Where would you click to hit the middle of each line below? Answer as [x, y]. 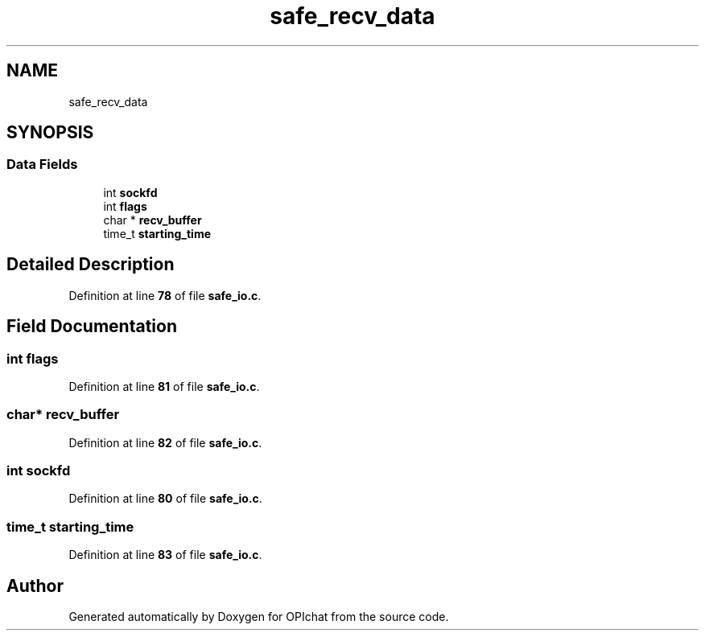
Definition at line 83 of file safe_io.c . [165, 555]
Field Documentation [92, 327]
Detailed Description [91, 265]
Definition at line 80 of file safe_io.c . [165, 499]
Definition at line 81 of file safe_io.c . [164, 386]
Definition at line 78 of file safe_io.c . [165, 295]
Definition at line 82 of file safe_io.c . [165, 442]
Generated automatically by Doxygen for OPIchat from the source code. [259, 616]
